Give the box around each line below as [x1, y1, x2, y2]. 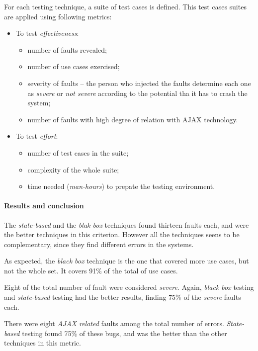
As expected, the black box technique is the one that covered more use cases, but [4, 256, 249, 266]
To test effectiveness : [15, 28, 79, 38]
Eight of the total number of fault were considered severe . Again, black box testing [4, 282, 254, 292]
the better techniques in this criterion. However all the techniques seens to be [4, 229, 240, 240]
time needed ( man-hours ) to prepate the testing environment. [27, 181, 215, 191]
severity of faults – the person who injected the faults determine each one [27, 78, 251, 88]
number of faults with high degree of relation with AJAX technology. [27, 114, 238, 124]
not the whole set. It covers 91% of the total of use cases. [4, 265, 178, 275]
